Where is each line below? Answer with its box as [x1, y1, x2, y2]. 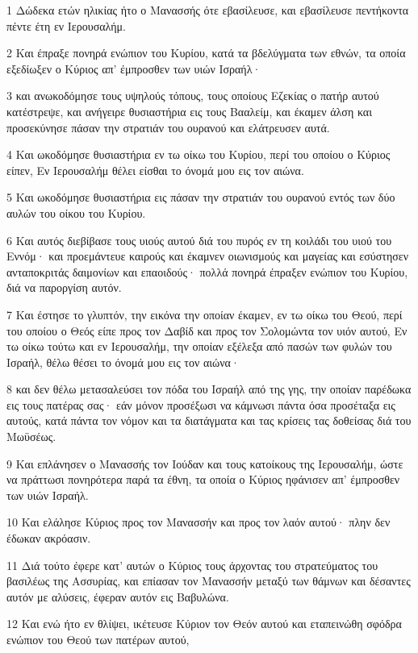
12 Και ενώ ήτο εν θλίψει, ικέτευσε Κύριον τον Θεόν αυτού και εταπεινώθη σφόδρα [6, 615, 402, 632]
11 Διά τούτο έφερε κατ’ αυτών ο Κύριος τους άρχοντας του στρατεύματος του [6, 556, 378, 573]
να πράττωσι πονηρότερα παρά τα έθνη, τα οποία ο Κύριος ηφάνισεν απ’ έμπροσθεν [6, 471, 400, 488]
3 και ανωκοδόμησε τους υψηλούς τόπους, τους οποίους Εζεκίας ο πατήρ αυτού [6, 87, 379, 104]
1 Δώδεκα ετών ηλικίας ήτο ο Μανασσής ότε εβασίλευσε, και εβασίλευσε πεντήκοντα [6, 2, 409, 18]
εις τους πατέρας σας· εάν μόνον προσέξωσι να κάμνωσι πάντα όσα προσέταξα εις [6, 396, 395, 413]
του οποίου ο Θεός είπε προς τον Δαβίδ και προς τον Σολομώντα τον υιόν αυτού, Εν [6, 322, 408, 339]
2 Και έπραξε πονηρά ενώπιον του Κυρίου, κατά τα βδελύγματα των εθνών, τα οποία [6, 44, 406, 61]
